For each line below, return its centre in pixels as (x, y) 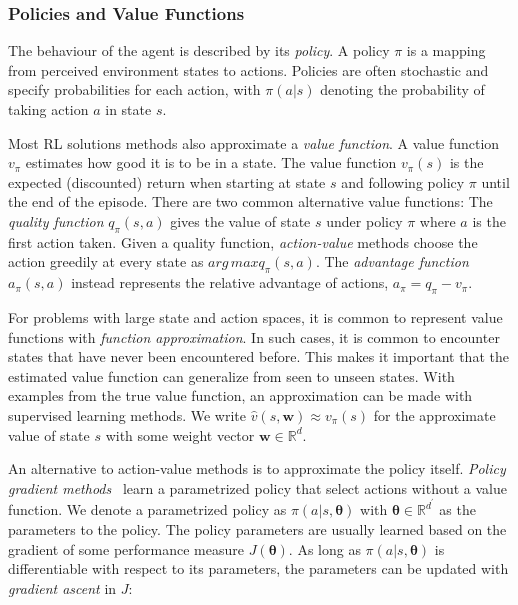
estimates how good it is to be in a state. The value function (211, 162)
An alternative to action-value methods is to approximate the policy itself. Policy (257, 468)
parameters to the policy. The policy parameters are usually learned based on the (257, 528)
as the (457, 509)
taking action (48, 109)
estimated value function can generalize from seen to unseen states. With (231, 375)
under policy (364, 220)
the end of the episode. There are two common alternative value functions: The (250, 201)
